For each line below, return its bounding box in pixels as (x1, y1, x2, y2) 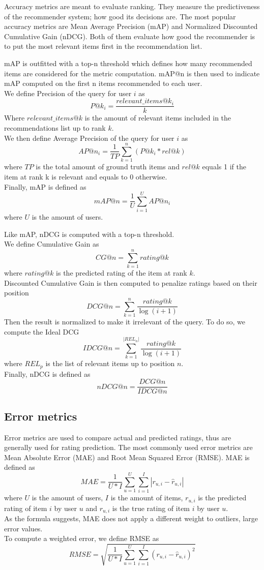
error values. (4, 523, 43, 533)
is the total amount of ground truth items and (36, 161, 180, 172)
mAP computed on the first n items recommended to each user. (4, 78, 202, 88)
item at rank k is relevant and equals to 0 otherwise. (4, 171, 167, 182)
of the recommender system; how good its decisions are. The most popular (4, 11, 236, 21)
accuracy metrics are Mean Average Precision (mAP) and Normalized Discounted (4, 21, 258, 32)
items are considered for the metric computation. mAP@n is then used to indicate (4, 68, 260, 78)
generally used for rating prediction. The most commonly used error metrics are (4, 442, 253, 453)
